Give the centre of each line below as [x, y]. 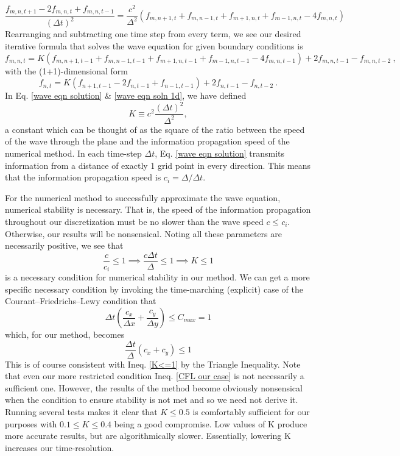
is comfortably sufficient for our [251, 412]
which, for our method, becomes [65, 334]
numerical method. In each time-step [73, 153]
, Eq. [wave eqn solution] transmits [220, 153]
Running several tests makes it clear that [81, 412]
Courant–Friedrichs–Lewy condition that [81, 301]
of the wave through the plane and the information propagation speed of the [147, 141]
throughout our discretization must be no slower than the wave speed [134, 221]
